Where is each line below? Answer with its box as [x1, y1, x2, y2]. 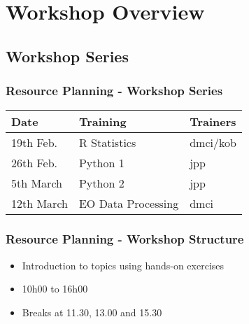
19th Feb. [11, 134, 58, 151]
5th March [11, 175, 62, 192]
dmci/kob [190, 134, 236, 151]
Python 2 [78, 175, 124, 192]
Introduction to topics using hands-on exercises [22, 258, 225, 272]
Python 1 [78, 155, 124, 171]
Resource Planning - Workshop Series [6, 82, 223, 99]
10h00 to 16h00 [22, 281, 88, 296]
